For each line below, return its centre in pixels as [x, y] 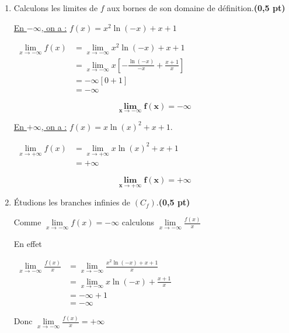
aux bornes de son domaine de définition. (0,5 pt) [196, 8]
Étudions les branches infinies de [72, 202]
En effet [28, 243]
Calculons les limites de [56, 8]
